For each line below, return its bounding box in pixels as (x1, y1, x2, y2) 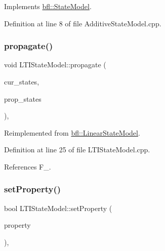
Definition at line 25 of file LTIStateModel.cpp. (4, 144, 150, 155)
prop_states (4, 93, 42, 104)
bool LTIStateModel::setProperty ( (4, 202, 112, 213)
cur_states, (4, 76, 39, 87)
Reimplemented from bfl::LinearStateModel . (4, 127, 140, 138)
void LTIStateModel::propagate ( (4, 59, 106, 70)
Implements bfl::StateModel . (4, 1, 92, 11)
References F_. (4, 161, 51, 172)
